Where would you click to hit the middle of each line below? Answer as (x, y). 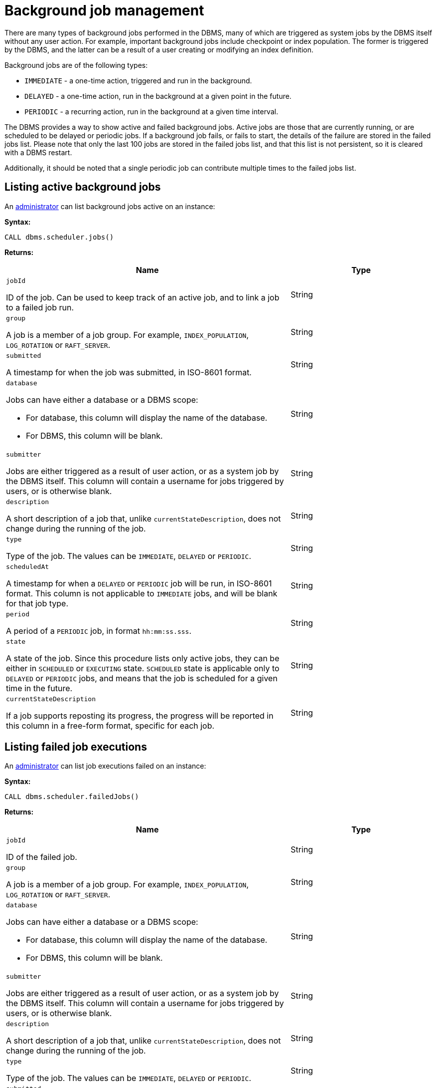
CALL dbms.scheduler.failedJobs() (72, 797)
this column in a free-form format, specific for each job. (110, 725)
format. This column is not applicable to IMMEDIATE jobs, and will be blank (142, 593)
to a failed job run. (40, 307)
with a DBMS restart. (38, 152)
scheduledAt (28, 566)
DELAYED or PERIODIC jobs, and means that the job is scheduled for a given (142, 678)
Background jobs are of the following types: (76, 65)
